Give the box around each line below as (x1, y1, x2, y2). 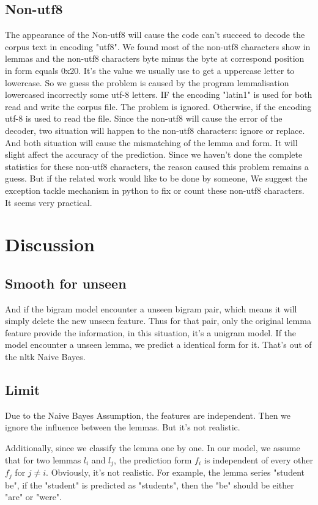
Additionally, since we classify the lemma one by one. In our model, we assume (5, 441, 300, 454)
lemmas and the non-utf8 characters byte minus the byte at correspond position (5, 52, 305, 65)
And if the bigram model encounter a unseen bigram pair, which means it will (5, 302, 297, 315)
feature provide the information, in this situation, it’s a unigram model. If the (5, 326, 297, 339)
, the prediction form (114, 453, 192, 466)
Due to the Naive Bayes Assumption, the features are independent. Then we (5, 408, 291, 421)
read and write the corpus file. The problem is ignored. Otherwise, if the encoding (5, 100, 312, 112)
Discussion (5, 232, 95, 257)
